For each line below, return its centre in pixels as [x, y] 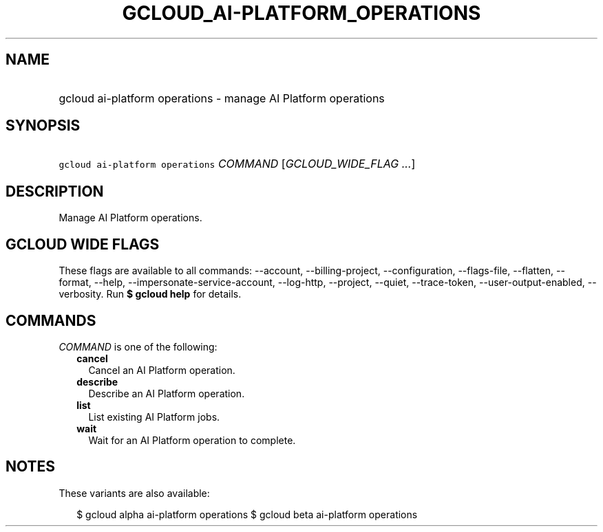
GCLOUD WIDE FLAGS [83, 244]
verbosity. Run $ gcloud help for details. [150, 294]
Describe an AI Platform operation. [167, 393]
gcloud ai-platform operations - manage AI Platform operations [222, 98]
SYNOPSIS [43, 126]
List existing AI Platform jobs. [154, 417]
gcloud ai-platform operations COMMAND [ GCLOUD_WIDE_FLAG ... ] [237, 164]
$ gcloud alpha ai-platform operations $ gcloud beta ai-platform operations [247, 514]
